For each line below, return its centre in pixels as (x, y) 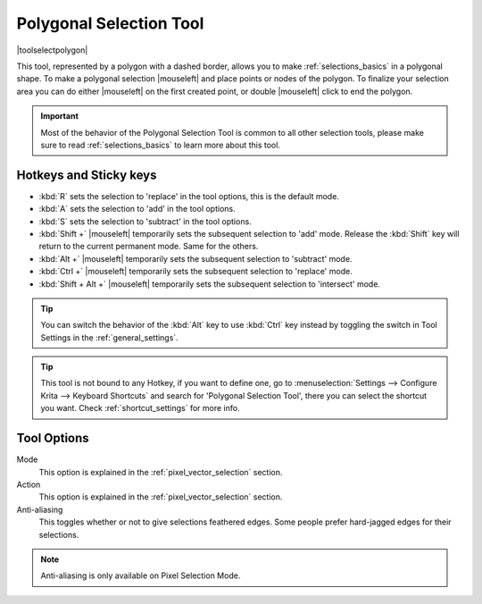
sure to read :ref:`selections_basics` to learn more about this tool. (161, 145)
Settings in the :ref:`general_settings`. (109, 337)
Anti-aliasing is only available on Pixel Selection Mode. (141, 575)
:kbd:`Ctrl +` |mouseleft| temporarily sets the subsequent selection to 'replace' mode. (195, 272)
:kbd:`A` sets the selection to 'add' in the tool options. (137, 209)
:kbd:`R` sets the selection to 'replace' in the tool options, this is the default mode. (189, 196)
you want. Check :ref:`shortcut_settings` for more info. (140, 408)
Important (60, 116)
